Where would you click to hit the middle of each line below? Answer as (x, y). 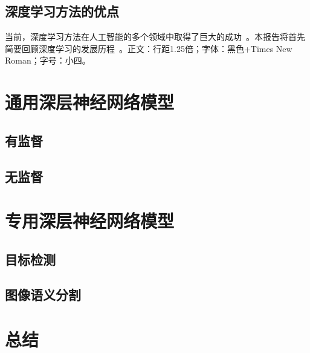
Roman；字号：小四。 (48, 60)
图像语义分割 (43, 295)
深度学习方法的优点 (62, 11)
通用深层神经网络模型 (90, 102)
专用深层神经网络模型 (90, 221)
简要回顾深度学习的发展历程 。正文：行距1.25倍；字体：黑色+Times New (149, 48)
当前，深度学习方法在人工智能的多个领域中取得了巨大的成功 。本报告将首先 (155, 37)
